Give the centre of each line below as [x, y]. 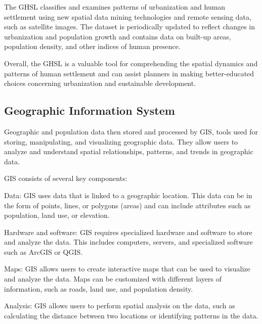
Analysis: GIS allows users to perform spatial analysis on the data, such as [120, 306]
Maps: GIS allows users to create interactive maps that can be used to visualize [127, 269]
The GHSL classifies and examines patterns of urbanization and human [115, 7]
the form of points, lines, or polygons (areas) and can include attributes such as [127, 205]
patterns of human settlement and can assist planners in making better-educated [129, 73]
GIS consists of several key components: [66, 178]
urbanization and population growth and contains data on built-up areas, [118, 36]
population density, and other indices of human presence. [92, 46]
